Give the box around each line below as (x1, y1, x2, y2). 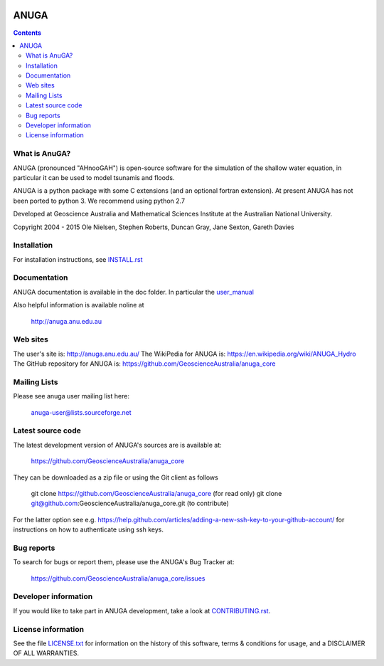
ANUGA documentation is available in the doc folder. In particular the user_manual (13, 287, 254, 296)
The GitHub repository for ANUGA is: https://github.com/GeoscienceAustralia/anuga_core (13, 359, 277, 368)
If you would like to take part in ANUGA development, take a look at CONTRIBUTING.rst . (13, 606, 271, 615)
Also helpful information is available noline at (13, 301, 144, 310)
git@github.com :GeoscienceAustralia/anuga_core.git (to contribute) (31, 499, 229, 508)
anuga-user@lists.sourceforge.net (31, 408, 132, 416)
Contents (13, 28, 42, 37)
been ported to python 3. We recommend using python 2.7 (13, 196, 185, 205)
